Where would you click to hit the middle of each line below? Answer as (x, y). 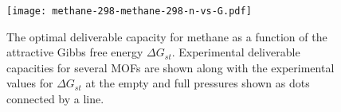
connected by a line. (55, 99)
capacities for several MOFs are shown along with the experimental (170, 67)
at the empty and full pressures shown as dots (198, 83)
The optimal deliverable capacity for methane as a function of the (167, 36)
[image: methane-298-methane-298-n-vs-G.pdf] (129, 11)
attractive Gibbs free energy (75, 52)
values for (30, 83)
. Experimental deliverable (236, 52)
